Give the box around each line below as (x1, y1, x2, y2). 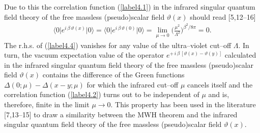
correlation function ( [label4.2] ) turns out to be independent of (4, 89, 199, 100)
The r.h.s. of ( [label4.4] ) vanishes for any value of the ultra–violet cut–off (4, 39, 232, 50)
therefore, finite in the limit (4, 99, 90, 110)
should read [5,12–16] (190, 11, 256, 22)
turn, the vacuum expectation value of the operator (4, 50, 164, 60)
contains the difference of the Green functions (42, 69, 185, 80)
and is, (208, 89, 229, 100)
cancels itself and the (187, 79, 253, 90)
